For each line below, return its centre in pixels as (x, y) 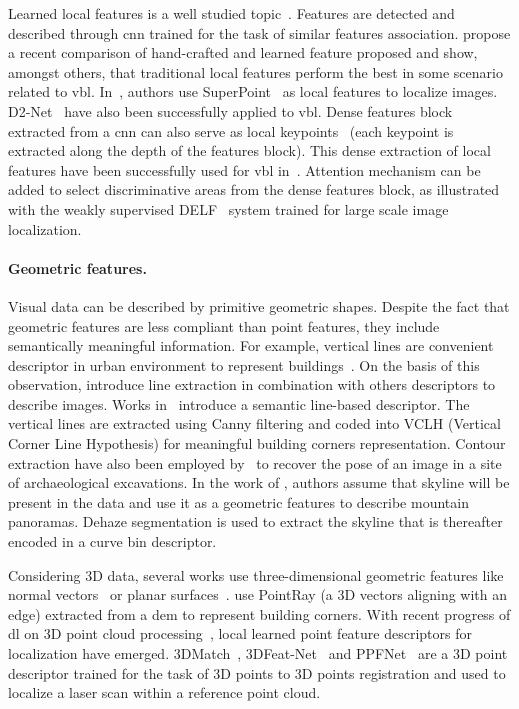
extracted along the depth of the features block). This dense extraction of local (249, 150)
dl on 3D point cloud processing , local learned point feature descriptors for (240, 633)
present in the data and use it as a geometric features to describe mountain (238, 501)
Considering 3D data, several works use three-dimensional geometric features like (256, 574)
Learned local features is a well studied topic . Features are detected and (231, 13)
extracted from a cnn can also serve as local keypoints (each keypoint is (231, 130)
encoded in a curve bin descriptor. (112, 541)
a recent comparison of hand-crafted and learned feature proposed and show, (243, 52)
